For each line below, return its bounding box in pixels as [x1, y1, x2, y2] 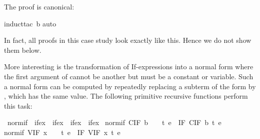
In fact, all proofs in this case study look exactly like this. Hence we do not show [4, 35, 251, 45]
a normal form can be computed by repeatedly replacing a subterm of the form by [4, 81, 256, 91]
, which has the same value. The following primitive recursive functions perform [4, 91, 248, 101]
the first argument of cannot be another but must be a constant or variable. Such [4, 71, 253, 81]
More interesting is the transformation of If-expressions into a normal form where [4, 61, 253, 72]
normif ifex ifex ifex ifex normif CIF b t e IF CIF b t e [7, 117, 221, 128]
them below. [4, 44, 41, 55]
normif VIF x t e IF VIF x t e [4, 127, 120, 137]
